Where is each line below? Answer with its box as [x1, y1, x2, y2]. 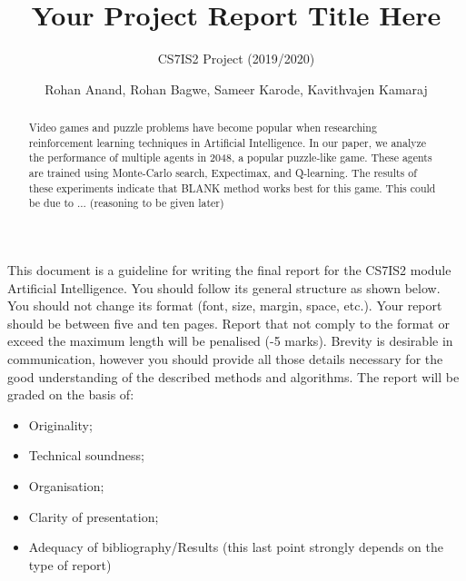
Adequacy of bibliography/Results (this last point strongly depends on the [28, 537, 443, 556]
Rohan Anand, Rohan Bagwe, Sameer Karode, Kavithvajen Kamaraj [45, 79, 428, 98]
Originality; [28, 415, 93, 434]
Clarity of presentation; [28, 507, 159, 526]
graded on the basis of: [7, 385, 134, 404]
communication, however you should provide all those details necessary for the [7, 350, 443, 369]
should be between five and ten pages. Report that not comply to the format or [7, 313, 450, 332]
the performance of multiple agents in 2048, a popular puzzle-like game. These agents [28, 150, 432, 165]
